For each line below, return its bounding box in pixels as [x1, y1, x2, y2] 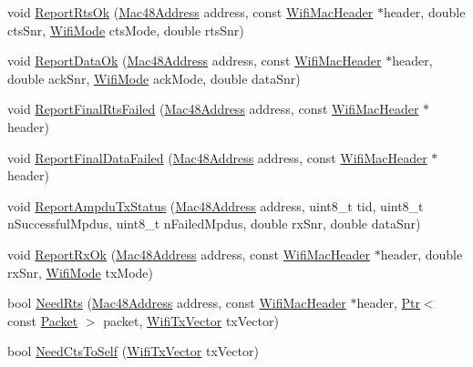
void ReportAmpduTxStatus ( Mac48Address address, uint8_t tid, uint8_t [7, 196, 424, 215]
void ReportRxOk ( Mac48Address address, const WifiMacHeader [7, 244, 371, 263]
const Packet [7, 311, 78, 330]
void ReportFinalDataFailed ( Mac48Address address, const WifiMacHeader [7, 148, 427, 167]
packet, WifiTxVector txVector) [103, 311, 279, 330]
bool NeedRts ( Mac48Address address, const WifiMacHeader [7, 293, 346, 312]
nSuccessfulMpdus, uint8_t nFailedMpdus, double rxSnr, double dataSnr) [7, 214, 421, 233]
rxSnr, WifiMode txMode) [7, 262, 153, 281]
